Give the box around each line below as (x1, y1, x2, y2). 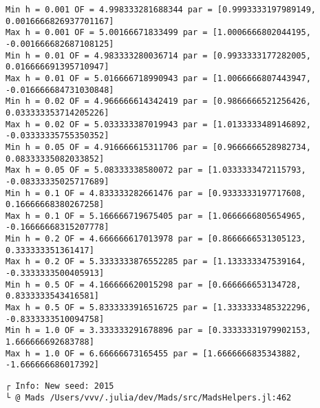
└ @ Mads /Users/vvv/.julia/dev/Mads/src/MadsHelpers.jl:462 (6, 392, 292, 402)
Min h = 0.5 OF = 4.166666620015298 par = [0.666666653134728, (6, 279, 301, 290)
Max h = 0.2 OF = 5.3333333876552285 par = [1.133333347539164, (6, 257, 306, 267)
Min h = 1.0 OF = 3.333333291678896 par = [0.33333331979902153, (6, 325, 311, 336)
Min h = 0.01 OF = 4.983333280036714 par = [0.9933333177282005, (6, 50, 311, 61)
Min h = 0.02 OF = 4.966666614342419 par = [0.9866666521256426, (6, 96, 311, 107)
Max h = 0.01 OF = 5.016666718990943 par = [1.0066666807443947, (6, 73, 311, 83)
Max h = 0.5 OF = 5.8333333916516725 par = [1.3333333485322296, (6, 303, 311, 313)
